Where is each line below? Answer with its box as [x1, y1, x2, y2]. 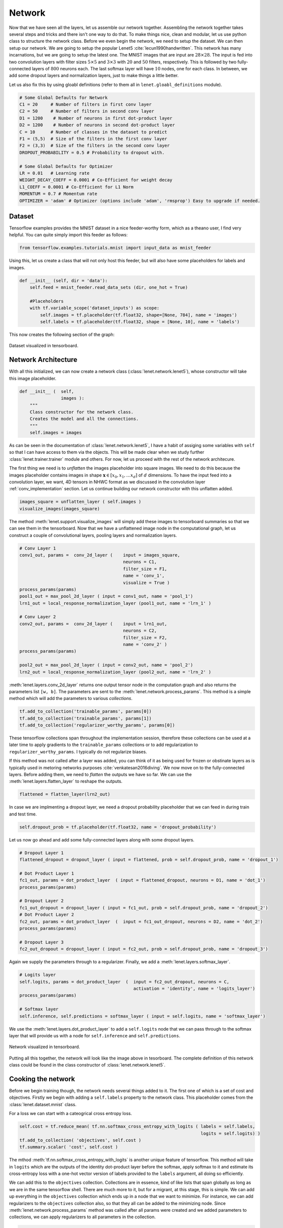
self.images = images [29, 430, 82, 436]
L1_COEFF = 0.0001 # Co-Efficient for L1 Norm [19, 184, 134, 190]
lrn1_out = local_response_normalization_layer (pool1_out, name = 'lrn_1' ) [19, 600, 211, 606]
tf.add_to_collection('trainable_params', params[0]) [19, 709, 152, 714]
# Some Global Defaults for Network [19, 95, 108, 100]
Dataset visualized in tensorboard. [9, 343, 79, 349]
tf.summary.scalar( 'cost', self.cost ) [19, 1144, 118, 1150]
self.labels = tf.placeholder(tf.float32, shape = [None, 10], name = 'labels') [40, 319, 240, 325]
